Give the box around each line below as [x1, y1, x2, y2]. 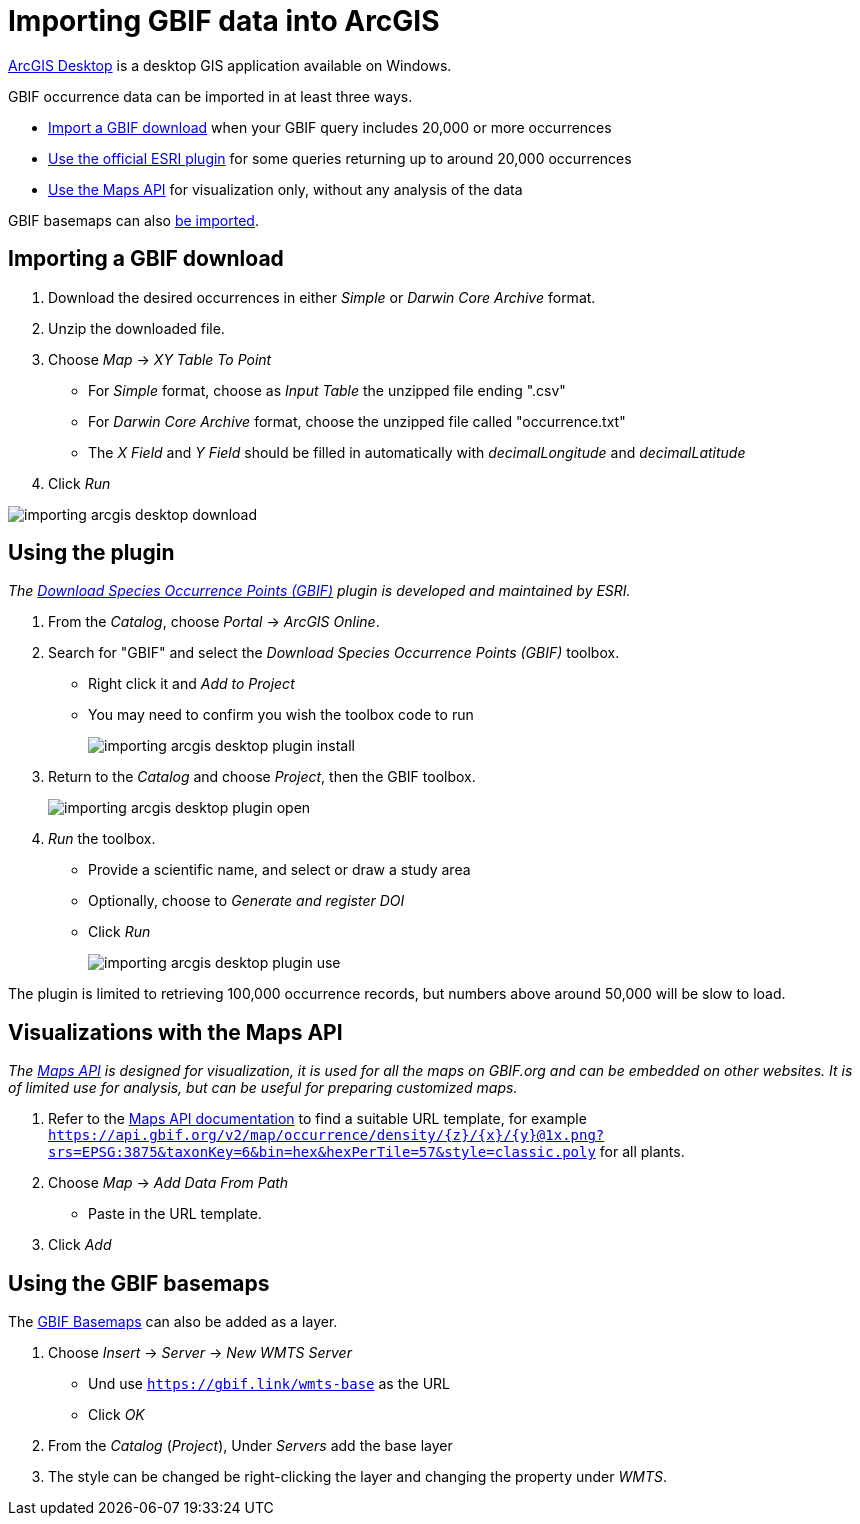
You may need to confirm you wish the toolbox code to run [88, 706, 474, 724]
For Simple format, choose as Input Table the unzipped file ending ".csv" [88, 381, 566, 399]
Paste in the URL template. [88, 1205, 262, 1223]
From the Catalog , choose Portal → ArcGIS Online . [48, 613, 380, 631]
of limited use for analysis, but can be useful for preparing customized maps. [8, 1079, 518, 1097]
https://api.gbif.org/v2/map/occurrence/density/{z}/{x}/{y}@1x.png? [48, 1127, 605, 1144]
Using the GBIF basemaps [8, 1270, 270, 1296]
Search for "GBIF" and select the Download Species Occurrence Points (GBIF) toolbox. [48, 644, 620, 662]
